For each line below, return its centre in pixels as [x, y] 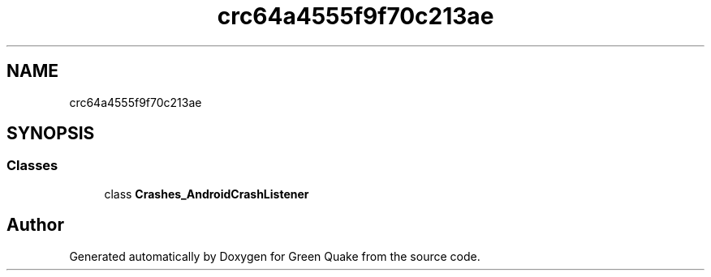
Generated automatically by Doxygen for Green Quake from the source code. [275, 256]
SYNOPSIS [51, 134]
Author [35, 225]
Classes [32, 166]
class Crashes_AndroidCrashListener [207, 194]
